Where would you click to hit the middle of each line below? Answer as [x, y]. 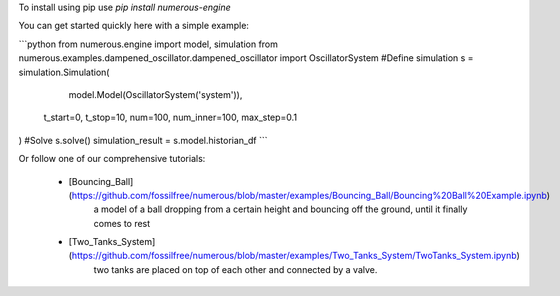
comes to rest [122, 223]
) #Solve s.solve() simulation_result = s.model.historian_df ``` [143, 140]
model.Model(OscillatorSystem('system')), [155, 94]
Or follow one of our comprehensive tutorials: [112, 159]
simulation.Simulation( [64, 72]
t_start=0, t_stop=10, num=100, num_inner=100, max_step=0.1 [170, 117]
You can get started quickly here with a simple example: [134, 26]
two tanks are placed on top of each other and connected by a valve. [235, 269]
